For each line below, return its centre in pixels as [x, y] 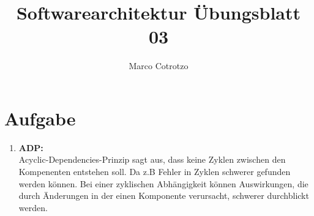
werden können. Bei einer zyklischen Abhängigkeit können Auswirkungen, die [163, 183]
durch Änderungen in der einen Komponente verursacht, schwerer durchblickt [164, 196]
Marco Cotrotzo [159, 66]
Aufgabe [40, 118]
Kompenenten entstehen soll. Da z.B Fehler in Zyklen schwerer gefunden [155, 172]
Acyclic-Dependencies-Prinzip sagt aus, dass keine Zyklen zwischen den [152, 159]
